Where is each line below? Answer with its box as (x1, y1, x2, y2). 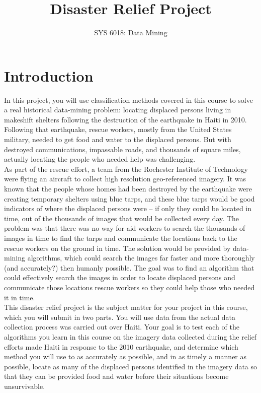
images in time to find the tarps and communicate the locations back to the (4, 232, 237, 243)
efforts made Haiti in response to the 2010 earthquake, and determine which (4, 341, 238, 352)
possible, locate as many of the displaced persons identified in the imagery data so (4, 361, 257, 371)
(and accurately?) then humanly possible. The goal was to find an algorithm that (4, 262, 254, 273)
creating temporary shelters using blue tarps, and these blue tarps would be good (4, 193, 255, 204)
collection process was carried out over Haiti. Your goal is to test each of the (4, 321, 239, 332)
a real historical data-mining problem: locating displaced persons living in (4, 104, 231, 115)
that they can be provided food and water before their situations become (4, 371, 229, 381)
